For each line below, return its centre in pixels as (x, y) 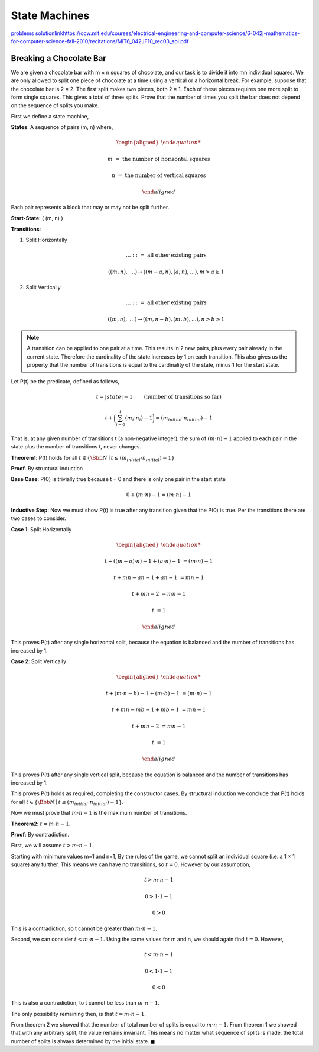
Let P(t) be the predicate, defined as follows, (65, 381)
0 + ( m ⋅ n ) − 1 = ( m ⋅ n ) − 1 (159, 495)
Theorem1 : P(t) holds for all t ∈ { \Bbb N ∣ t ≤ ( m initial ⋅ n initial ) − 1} (93, 458)
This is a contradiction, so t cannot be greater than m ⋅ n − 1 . (84, 928)
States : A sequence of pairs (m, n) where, (62, 127)
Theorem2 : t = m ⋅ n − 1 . (41, 824)
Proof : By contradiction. (40, 835)
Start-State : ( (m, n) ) (37, 218)
